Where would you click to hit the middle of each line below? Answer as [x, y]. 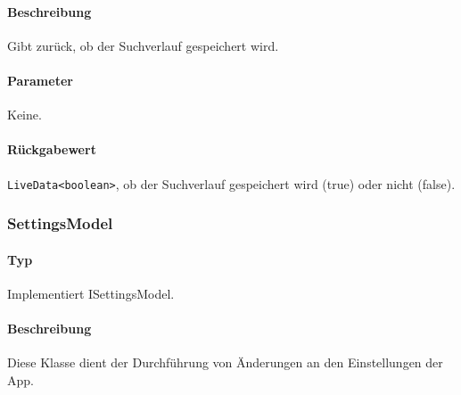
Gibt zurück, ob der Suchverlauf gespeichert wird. [143, 45]
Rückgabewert [52, 149]
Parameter [40, 80]
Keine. [25, 115]
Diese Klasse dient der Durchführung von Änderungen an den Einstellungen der [225, 362]
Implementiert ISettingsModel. [91, 293]
